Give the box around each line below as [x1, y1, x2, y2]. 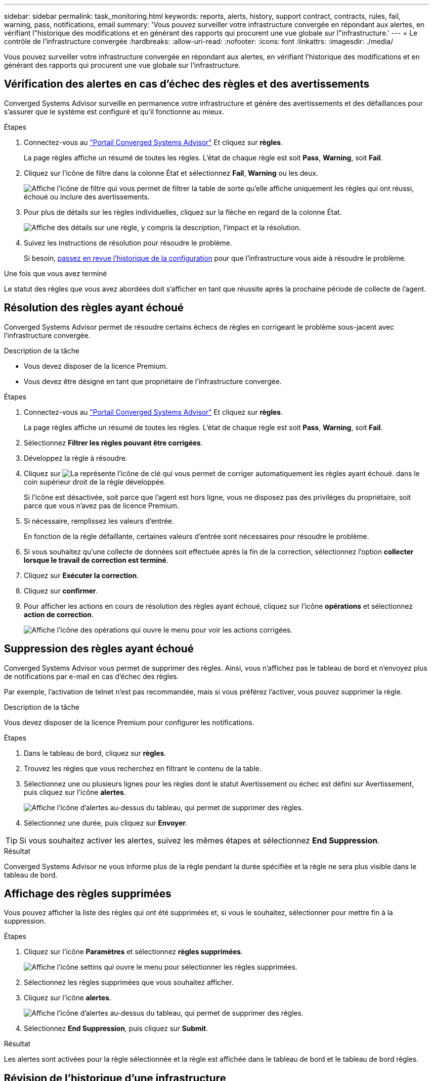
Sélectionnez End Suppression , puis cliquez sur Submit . [24, 1024, 208, 1033]
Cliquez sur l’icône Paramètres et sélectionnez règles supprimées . [24, 947, 243, 956]
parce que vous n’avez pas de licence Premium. [24, 501, 179, 510]
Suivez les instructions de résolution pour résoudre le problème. [24, 238, 232, 247]
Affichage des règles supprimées [4, 887, 172, 900]
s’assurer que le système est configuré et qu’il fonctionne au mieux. [4, 107, 224, 116]
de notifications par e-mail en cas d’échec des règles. [4, 672, 179, 681]
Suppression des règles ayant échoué [4, 642, 194, 655]
